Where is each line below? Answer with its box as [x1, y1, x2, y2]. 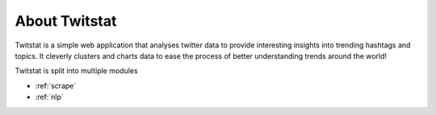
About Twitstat [15, 12, 117, 30]
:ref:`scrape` [35, 80, 77, 90]
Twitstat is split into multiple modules [15, 66, 138, 76]
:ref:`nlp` [35, 92, 64, 102]
